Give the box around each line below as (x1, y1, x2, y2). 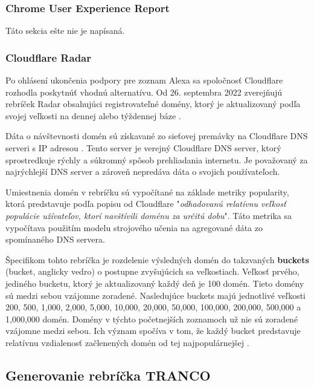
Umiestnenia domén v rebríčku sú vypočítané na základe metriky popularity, (5, 185, 289, 198)
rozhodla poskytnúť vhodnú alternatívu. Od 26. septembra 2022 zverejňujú (5, 85, 283, 98)
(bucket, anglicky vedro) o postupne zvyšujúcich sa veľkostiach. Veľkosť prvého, (5, 265, 300, 278)
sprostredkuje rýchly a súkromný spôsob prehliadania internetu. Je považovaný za (5, 153, 308, 166)
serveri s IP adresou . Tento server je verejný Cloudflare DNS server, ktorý (5, 142, 281, 154)
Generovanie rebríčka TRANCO (5, 365, 211, 384)
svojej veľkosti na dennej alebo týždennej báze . (5, 109, 181, 122)
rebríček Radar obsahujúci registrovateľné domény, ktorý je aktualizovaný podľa (5, 97, 301, 110)
